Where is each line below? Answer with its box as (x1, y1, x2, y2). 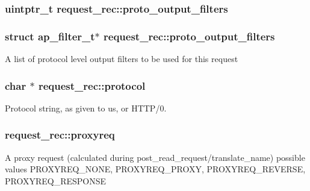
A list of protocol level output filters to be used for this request (5, 52, 238, 65)
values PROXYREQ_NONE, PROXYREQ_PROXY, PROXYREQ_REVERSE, (5, 163, 306, 175)
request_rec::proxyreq (5, 127, 115, 142)
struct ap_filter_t (5, 28, 95, 43)
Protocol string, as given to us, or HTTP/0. (5, 101, 167, 114)
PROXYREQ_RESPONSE (5, 174, 107, 187)
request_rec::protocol (38, 78, 146, 93)
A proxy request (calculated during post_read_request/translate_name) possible (5, 151, 305, 163)
